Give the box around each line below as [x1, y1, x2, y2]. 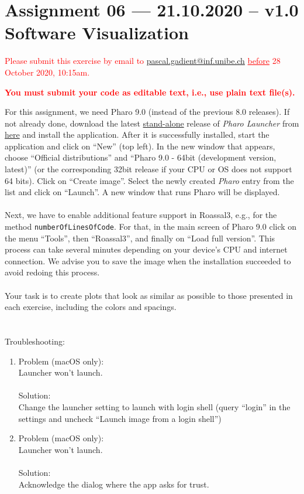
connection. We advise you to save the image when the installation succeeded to [5, 254, 291, 267]
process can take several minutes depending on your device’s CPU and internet [5, 243, 288, 255]
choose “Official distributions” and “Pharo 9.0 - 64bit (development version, [5, 151, 277, 163]
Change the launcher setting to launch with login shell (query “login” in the [18, 401, 291, 413]
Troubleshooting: [5, 335, 65, 347]
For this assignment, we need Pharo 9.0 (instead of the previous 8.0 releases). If [5, 105, 290, 118]
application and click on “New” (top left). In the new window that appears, [5, 139, 275, 152]
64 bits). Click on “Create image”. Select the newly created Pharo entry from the [5, 174, 294, 186]
